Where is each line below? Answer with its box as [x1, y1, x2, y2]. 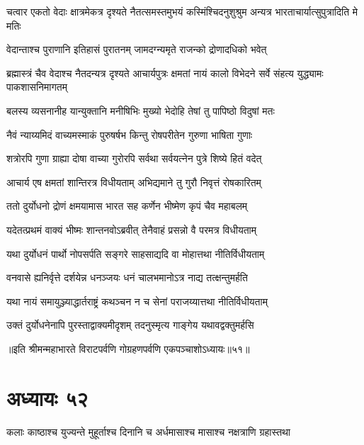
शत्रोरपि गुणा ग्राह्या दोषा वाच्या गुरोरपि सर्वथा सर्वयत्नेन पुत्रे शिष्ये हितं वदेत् [6, 151, 262, 166]
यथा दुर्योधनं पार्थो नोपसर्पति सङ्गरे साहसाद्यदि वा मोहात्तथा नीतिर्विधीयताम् [6, 246, 265, 261]
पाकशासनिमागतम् [6, 79, 67, 94]
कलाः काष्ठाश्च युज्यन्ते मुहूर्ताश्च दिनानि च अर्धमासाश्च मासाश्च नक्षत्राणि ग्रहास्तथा [6, 424, 291, 439]
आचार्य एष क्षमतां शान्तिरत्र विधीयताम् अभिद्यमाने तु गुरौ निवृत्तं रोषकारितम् [6, 174, 261, 189]
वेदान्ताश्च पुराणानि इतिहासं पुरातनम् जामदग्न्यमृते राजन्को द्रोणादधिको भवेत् [6, 42, 267, 57]
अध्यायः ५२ [6, 383, 89, 412]
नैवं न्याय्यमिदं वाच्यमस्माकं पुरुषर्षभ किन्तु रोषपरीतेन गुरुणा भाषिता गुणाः [6, 127, 253, 142]
